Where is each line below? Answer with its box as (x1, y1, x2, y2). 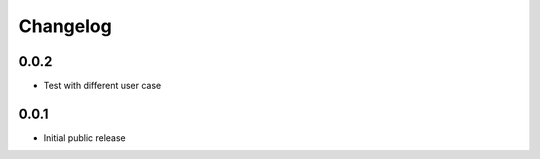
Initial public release (43, 131, 127, 144)
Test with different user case (43, 80, 162, 92)
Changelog (18, 15, 112, 37)
